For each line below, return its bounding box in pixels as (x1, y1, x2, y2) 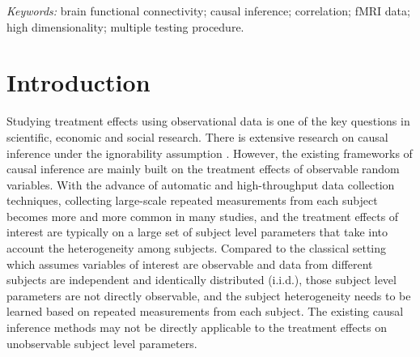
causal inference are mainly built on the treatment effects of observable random (6, 160, 400, 177)
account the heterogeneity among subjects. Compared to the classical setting (6, 240, 387, 257)
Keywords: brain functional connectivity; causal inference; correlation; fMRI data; (6, 2, 410, 19)
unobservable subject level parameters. (6, 334, 197, 351)
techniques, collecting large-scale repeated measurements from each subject (6, 192, 378, 209)
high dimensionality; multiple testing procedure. (6, 18, 244, 35)
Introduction (6, 66, 151, 99)
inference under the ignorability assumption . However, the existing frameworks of (6, 144, 413, 161)
